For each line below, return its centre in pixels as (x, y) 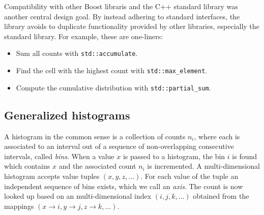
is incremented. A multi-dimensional (203, 166)
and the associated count (97, 166)
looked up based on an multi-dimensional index (78, 196)
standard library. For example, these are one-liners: (84, 36)
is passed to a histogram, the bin (174, 156)
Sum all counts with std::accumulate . (77, 53)
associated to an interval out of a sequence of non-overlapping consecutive (119, 146)
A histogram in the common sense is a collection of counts (95, 136)
